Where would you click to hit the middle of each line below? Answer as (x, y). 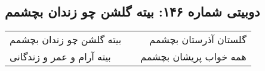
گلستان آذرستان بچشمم (198, 40)
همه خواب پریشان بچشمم (193, 57)
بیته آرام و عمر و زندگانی (60, 57)
